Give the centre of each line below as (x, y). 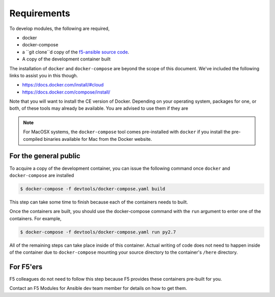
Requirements (40, 13)
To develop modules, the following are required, (60, 28)
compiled (33, 139)
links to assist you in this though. (44, 75)
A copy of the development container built (66, 59)
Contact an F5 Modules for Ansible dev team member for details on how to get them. (98, 288)
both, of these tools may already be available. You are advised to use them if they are (99, 108)
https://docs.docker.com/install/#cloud (63, 85)
